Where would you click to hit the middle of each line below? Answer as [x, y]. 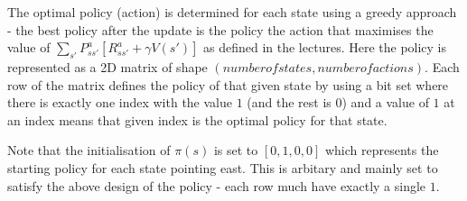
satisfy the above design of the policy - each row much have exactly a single [217, 185]
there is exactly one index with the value [120, 102]
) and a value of [385, 102]
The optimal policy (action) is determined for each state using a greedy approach [232, 12]
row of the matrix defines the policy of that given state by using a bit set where [228, 84]
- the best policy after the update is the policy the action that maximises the [220, 29]
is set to [236, 150]
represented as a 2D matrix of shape [107, 66]
